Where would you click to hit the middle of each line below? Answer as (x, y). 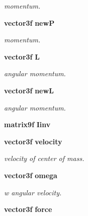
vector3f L (22, 56)
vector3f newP (29, 22)
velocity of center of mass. (44, 158)
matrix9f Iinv (27, 124)
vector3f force (28, 209)
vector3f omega (31, 175)
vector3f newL (29, 90)
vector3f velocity (33, 141)
